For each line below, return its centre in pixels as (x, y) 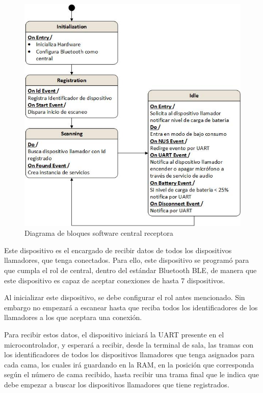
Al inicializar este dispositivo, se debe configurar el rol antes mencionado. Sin (125, 297)
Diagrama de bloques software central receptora (99, 233)
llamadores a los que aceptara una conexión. (73, 317)
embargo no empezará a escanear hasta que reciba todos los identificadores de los (131, 307)
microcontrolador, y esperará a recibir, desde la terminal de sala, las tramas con (129, 344)
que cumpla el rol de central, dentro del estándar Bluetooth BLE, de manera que (130, 270)
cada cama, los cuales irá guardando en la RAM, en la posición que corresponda (129, 364)
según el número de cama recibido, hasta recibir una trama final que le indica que (132, 374)
